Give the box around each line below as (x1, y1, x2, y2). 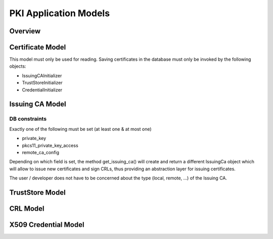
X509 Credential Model (9, 220, 84, 229)
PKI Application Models (9, 8, 110, 19)
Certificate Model (9, 43, 66, 52)
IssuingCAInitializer (22, 72, 62, 78)
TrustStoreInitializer (22, 80, 63, 86)
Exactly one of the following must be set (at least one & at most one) (9, 126, 152, 132)
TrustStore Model (9, 188, 66, 197)
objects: (9, 63, 26, 69)
